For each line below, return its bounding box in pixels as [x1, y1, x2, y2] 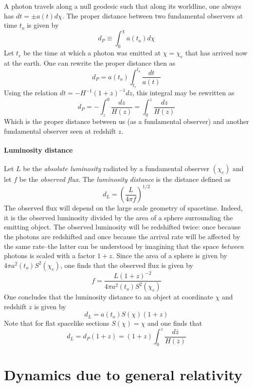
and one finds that [147, 318, 202, 328]
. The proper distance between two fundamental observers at [62, 10, 243, 20]
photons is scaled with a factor [4, 250, 95, 261]
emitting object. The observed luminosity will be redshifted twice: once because [4, 222, 241, 232]
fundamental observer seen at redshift [4, 125, 116, 136]
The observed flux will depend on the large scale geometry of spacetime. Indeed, [4, 203, 243, 213]
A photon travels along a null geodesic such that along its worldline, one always [4, 1, 241, 11]
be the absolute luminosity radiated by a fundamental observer [23, 163, 210, 174]
